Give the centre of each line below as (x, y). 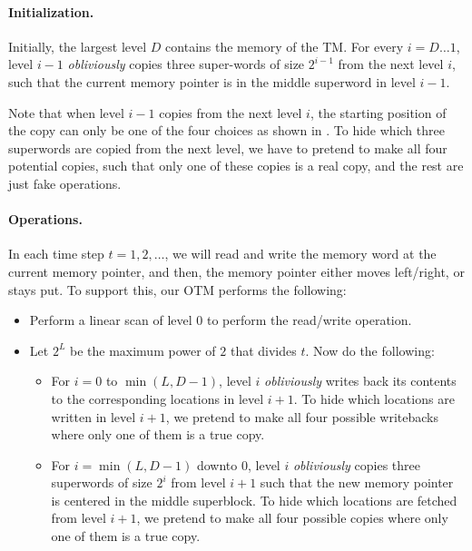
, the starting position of (378, 112)
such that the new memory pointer (357, 482)
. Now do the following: (370, 350)
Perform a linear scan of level (111, 320)
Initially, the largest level (78, 46)
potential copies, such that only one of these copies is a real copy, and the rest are (236, 166)
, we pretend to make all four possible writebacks (302, 416)
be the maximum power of (143, 350)
